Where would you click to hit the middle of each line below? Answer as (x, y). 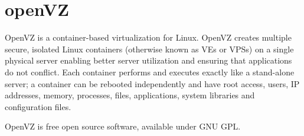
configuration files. (38, 106)
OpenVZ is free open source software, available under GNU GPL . (123, 126)
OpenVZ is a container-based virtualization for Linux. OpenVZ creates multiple (148, 37)
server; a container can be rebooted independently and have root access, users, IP (152, 83)
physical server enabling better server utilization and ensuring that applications (148, 60)
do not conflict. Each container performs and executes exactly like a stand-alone (150, 72)
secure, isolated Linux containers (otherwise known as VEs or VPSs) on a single (149, 49)
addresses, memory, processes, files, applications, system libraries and (130, 95)
